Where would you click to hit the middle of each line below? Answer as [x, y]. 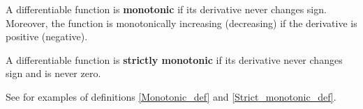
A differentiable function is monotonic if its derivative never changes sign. [166, 9]
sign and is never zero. [53, 73]
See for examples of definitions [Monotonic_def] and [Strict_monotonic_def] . [171, 96]
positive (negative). [47, 36]
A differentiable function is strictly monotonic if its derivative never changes [174, 59]
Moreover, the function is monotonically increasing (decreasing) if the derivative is [181, 23]
